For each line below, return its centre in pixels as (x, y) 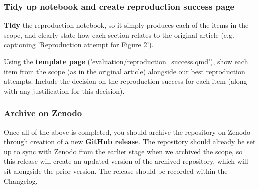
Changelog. (21, 180)
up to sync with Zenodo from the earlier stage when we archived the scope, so (123, 151)
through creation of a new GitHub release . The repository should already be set (130, 141)
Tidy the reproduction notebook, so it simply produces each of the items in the (126, 25)
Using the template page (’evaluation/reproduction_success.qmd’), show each (126, 61)
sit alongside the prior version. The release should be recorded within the (116, 170)
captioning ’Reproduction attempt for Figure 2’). (79, 45)
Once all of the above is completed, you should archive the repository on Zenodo (127, 131)
